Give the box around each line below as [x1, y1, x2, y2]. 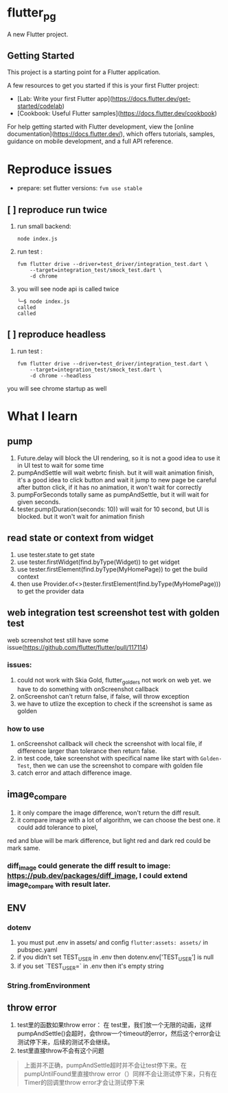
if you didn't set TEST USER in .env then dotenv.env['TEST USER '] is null [16, 953, 214, 962]
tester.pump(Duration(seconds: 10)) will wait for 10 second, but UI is [16, 505, 209, 513]
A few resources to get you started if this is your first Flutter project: [7, 81, 199, 90]
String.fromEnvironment [7, 980, 91, 990]
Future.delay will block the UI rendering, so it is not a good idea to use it [16, 453, 220, 462]
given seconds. [16, 497, 60, 506]
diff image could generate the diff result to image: [7, 861, 171, 872]
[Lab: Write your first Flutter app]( [16, 95, 113, 103]
